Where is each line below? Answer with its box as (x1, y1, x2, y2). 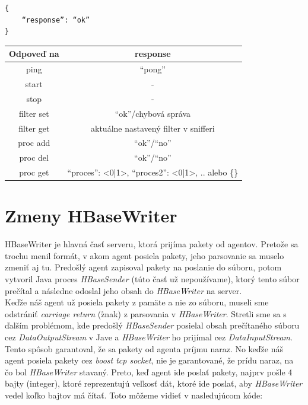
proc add (18, 136, 50, 149)
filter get (18, 122, 50, 134)
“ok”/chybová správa (115, 107, 190, 119)
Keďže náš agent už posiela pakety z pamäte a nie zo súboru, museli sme (5, 296, 269, 308)
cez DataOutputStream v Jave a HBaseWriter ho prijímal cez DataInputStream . (5, 331, 293, 343)
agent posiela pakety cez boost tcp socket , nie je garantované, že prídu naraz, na (5, 354, 294, 366)
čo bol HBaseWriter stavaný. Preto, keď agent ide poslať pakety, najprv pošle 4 (5, 365, 293, 378)
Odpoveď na (9, 47, 59, 60)
